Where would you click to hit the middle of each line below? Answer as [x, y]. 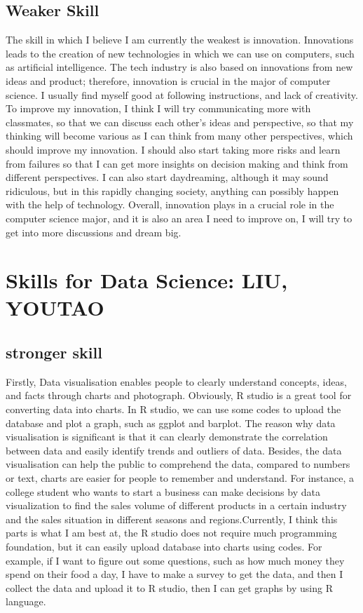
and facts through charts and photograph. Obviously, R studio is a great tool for [179, 395]
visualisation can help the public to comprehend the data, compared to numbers [178, 464]
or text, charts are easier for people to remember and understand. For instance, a [180, 478]
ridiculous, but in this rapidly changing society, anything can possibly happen [172, 190]
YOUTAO [55, 308]
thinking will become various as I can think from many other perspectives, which [179, 136]
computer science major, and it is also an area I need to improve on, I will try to [179, 218]
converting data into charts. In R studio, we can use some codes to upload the [173, 409]
